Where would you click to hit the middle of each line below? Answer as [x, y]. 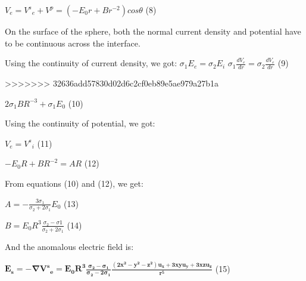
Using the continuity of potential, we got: [80, 123]
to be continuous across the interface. [73, 43]
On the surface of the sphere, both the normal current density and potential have [153, 31]
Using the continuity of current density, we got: [91, 63]
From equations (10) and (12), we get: [74, 183]
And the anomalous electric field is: [69, 247]
